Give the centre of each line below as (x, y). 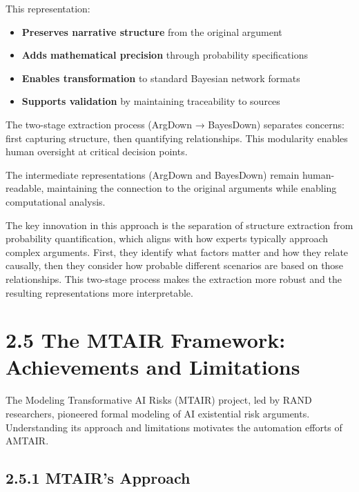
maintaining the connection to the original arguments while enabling (192, 188)
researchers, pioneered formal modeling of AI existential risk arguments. (158, 413)
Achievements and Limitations (153, 367)
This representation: (48, 8)
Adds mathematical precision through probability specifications (165, 55)
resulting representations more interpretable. (99, 292)
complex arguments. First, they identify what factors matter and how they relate (177, 252)
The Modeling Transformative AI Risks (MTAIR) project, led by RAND (159, 400)
